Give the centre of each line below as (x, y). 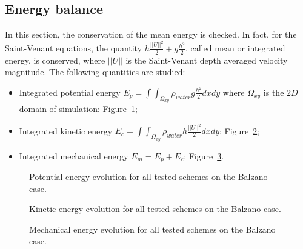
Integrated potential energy (70, 92)
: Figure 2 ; (240, 131)
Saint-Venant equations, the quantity (74, 48)
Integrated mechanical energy (74, 155)
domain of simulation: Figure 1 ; (78, 108)
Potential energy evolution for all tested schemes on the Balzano (148, 177)
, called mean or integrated (235, 48)
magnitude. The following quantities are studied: (95, 72)
